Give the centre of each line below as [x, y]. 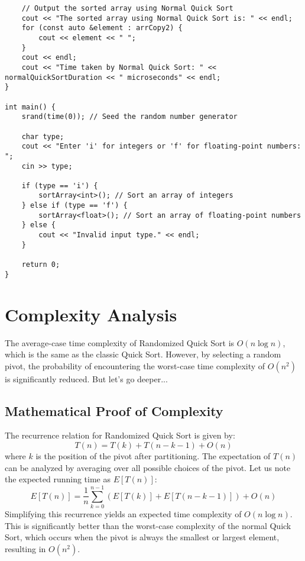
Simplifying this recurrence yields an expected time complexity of [123, 513]
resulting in [25, 548]
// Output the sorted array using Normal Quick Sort [127, 8]
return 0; [41, 265]
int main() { [30, 107]
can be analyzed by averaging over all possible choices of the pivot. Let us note [148, 467]
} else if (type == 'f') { [74, 206]
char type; [43, 136]
